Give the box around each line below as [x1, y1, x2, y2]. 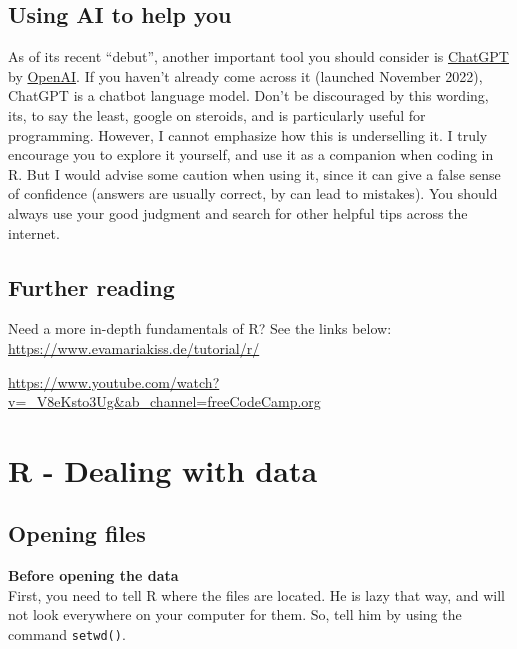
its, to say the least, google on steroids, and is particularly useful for [8, 104, 426, 125]
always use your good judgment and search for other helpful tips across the [8, 202, 468, 223]
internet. [8, 222, 60, 243]
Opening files [8, 518, 146, 549]
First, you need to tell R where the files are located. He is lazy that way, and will [8, 584, 505, 605]
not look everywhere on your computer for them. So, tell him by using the [8, 604, 462, 625]
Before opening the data [8, 565, 179, 586]
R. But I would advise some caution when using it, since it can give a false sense [8, 163, 501, 184]
